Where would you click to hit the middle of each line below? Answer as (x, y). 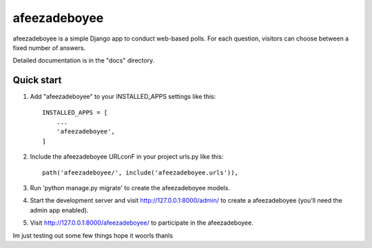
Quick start (37, 80)
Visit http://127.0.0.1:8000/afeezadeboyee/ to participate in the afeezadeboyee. (142, 223)
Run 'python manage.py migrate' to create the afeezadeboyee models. (130, 188)
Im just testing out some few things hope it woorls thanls (93, 235)
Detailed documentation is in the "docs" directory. (84, 60)
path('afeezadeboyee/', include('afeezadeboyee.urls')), (141, 172)
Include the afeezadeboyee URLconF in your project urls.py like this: (127, 157)
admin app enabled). (59, 210)
